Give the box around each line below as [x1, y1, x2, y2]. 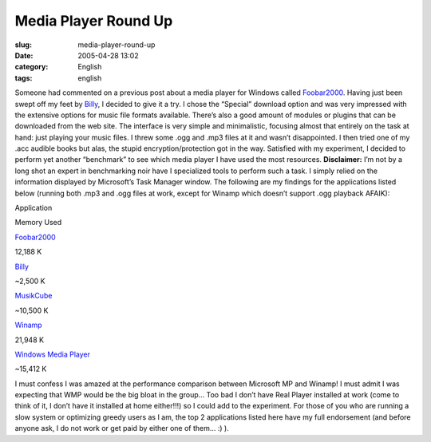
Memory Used [14, 218, 62, 227]
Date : [14, 50, 34, 60]
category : [14, 62, 49, 72]
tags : [14, 73, 33, 83]
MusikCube [14, 291, 53, 301]
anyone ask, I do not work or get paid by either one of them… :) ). [14, 424, 229, 433]
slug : [14, 40, 32, 49]
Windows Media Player [14, 349, 91, 359]
